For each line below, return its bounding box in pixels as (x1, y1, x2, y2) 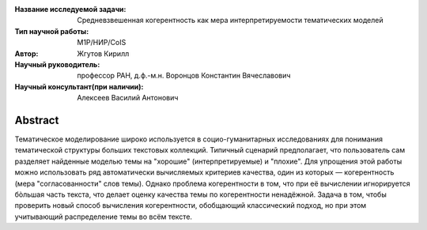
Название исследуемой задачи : (14, 5, 127, 13)
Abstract (14, 113, 59, 126)
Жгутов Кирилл (77, 48, 130, 58)
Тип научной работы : (14, 26, 89, 36)
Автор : (14, 48, 39, 58)
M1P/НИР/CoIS (77, 38, 127, 47)
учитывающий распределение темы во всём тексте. (14, 212, 193, 221)
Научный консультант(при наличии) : (14, 81, 144, 91)
